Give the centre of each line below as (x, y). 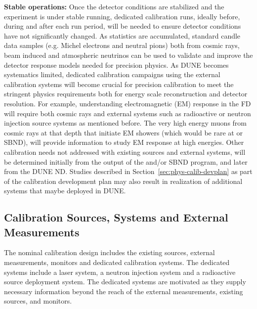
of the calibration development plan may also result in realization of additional (123, 181)
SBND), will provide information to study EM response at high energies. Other (124, 142)
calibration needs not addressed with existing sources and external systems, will (125, 152)
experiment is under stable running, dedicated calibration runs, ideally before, (122, 16)
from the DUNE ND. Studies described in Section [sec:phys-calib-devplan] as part (128, 171)
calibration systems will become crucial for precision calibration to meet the (119, 84)
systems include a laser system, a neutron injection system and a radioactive (120, 272)
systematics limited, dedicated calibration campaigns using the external (112, 74)
